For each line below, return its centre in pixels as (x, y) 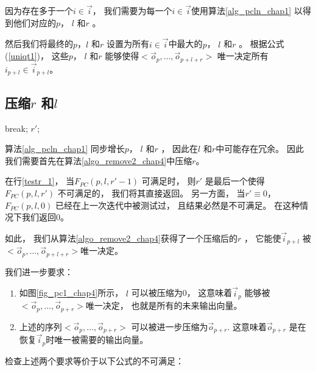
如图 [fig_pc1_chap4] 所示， (71, 293)
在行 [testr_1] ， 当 (40, 181)
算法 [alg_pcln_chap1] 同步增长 (65, 149)
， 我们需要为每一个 (132, 11)
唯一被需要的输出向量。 (101, 340)
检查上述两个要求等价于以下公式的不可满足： (94, 360)
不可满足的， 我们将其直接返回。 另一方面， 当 (151, 193)
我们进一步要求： (39, 271)
